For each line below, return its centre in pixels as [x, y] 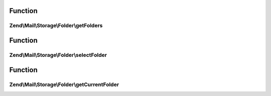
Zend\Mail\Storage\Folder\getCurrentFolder [64, 84]
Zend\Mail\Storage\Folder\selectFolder [58, 55]
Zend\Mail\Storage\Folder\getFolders [56, 26]
